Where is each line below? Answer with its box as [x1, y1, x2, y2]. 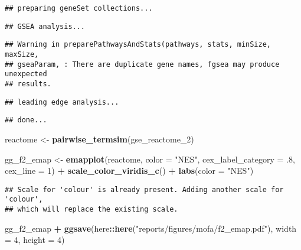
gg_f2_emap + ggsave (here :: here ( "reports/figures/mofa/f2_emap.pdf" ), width [5, 222, 297, 234]
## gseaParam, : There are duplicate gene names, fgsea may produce [5, 60, 280, 69]
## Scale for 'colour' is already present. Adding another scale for [5, 185, 284, 194]
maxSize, [5, 50, 39, 59]
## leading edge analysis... [5, 98, 119, 106]
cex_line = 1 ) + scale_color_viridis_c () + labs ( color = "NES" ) [5, 164, 254, 177]
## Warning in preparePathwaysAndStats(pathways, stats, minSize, [5, 40, 271, 49]
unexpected [5, 70, 47, 79]
